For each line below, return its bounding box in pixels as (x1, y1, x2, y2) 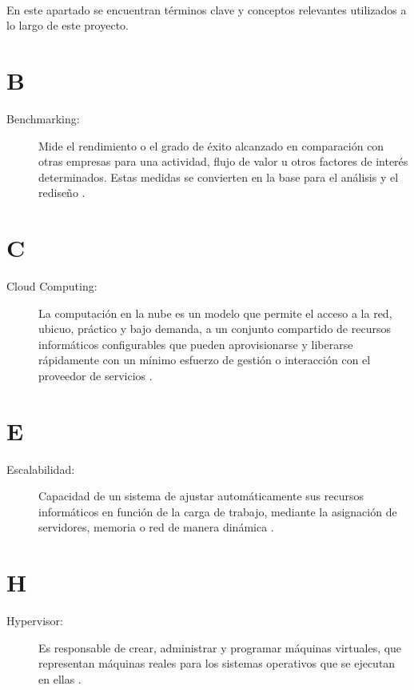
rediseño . (38, 184, 86, 201)
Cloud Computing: (6, 278, 98, 294)
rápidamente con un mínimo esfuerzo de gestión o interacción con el (38, 351, 371, 368)
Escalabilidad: (6, 460, 75, 477)
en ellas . (38, 670, 82, 687)
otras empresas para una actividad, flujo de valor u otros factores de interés (38, 153, 408, 170)
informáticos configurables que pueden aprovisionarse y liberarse (38, 335, 353, 352)
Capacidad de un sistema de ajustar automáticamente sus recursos (38, 487, 364, 504)
